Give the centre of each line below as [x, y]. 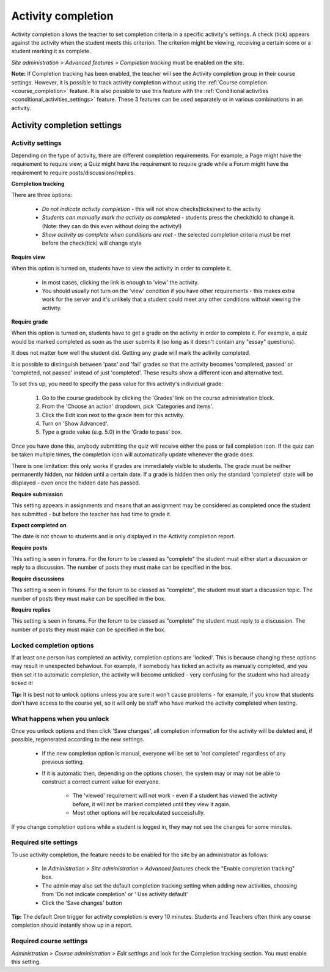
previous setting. [63, 762]
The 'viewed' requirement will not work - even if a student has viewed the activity [175, 796]
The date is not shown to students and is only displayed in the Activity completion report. [123, 536]
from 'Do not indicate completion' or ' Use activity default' [115, 894]
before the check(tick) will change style [92, 243]
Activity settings [37, 143]
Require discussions [38, 579]
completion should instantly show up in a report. [72, 925]
